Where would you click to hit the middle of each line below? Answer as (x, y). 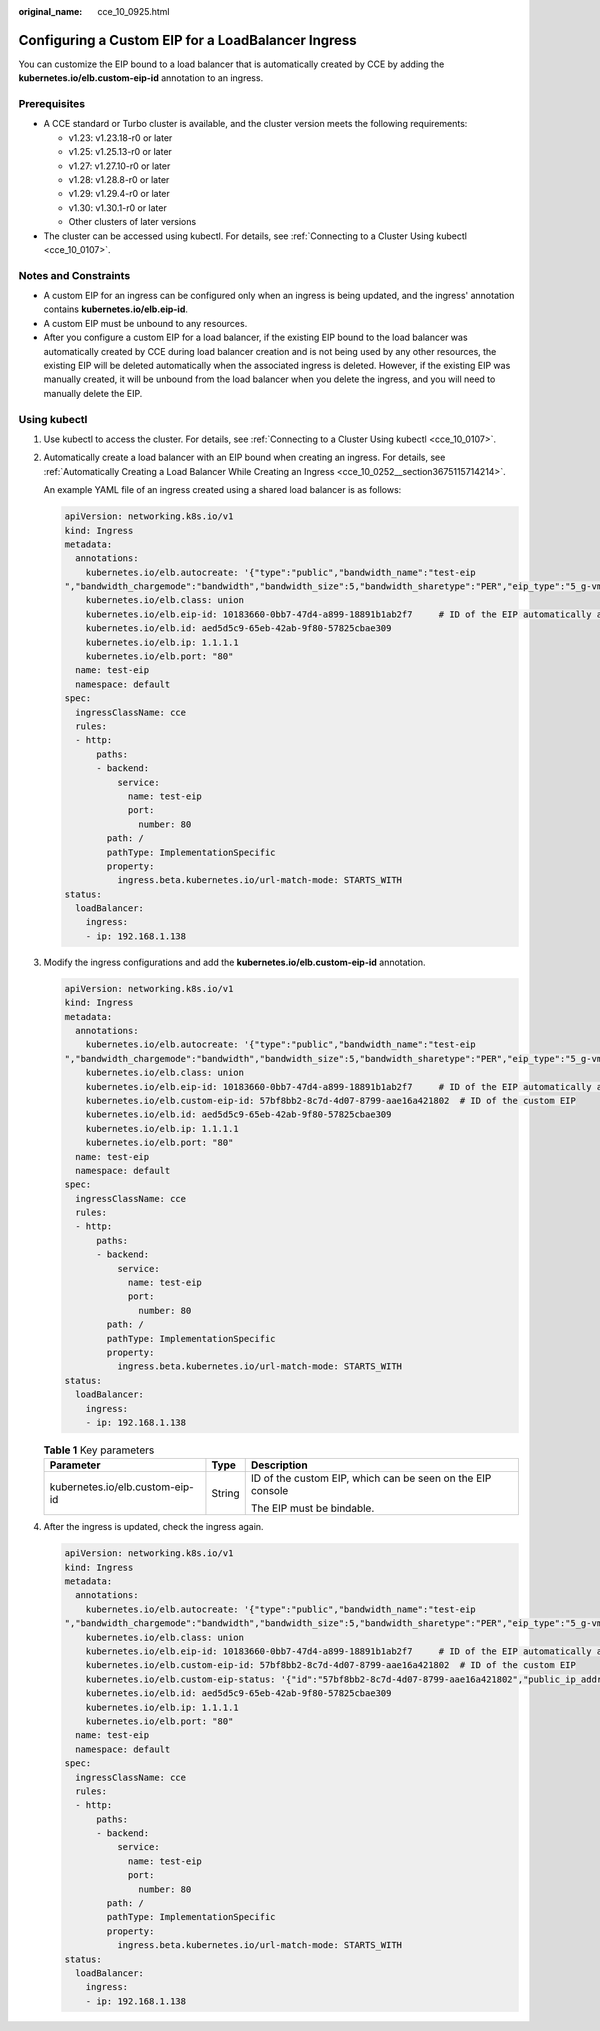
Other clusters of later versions (132, 222)
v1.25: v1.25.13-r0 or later (120, 152)
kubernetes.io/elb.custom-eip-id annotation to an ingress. (141, 78)
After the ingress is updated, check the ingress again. (153, 1527)
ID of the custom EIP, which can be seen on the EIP (371, 1478)
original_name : (50, 11)
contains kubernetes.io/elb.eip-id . (116, 309)
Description (279, 1465)
